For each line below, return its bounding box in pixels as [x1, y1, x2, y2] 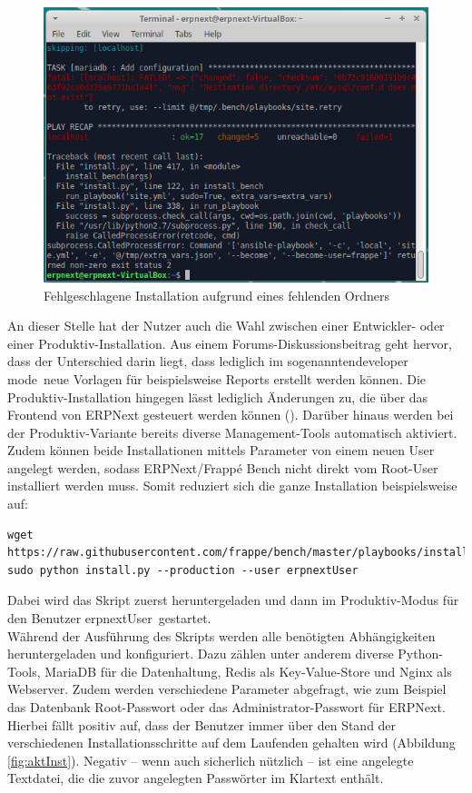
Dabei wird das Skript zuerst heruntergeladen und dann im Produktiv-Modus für [7, 590, 459, 610]
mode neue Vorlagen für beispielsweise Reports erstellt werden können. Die [7, 369, 427, 388]
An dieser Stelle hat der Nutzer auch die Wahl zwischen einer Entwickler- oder [7, 316, 445, 335]
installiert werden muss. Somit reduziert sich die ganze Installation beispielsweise [7, 476, 457, 495]
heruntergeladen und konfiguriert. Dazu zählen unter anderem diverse [7, 644, 394, 663]
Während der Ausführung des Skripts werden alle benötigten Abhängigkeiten [7, 626, 436, 645]
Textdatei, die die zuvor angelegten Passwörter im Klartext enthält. [7, 768, 384, 788]
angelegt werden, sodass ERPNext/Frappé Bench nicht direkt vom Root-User [7, 458, 438, 477]
